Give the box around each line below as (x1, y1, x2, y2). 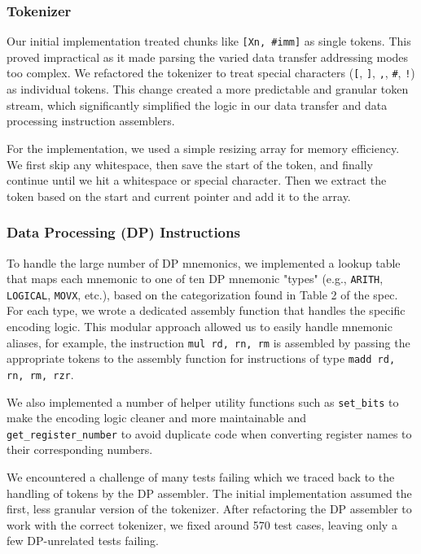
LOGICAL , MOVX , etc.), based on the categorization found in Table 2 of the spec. (7, 286, 398, 303)
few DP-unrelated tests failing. (7, 532, 159, 549)
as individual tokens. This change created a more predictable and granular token (7, 81, 409, 98)
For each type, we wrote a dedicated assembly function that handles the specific (7, 302, 406, 319)
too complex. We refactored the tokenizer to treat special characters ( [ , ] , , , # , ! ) (7, 64, 415, 81)
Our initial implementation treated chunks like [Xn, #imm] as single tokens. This (7, 33, 411, 50)
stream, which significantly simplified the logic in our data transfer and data (7, 96, 388, 113)
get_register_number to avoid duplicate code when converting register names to (7, 425, 412, 442)
